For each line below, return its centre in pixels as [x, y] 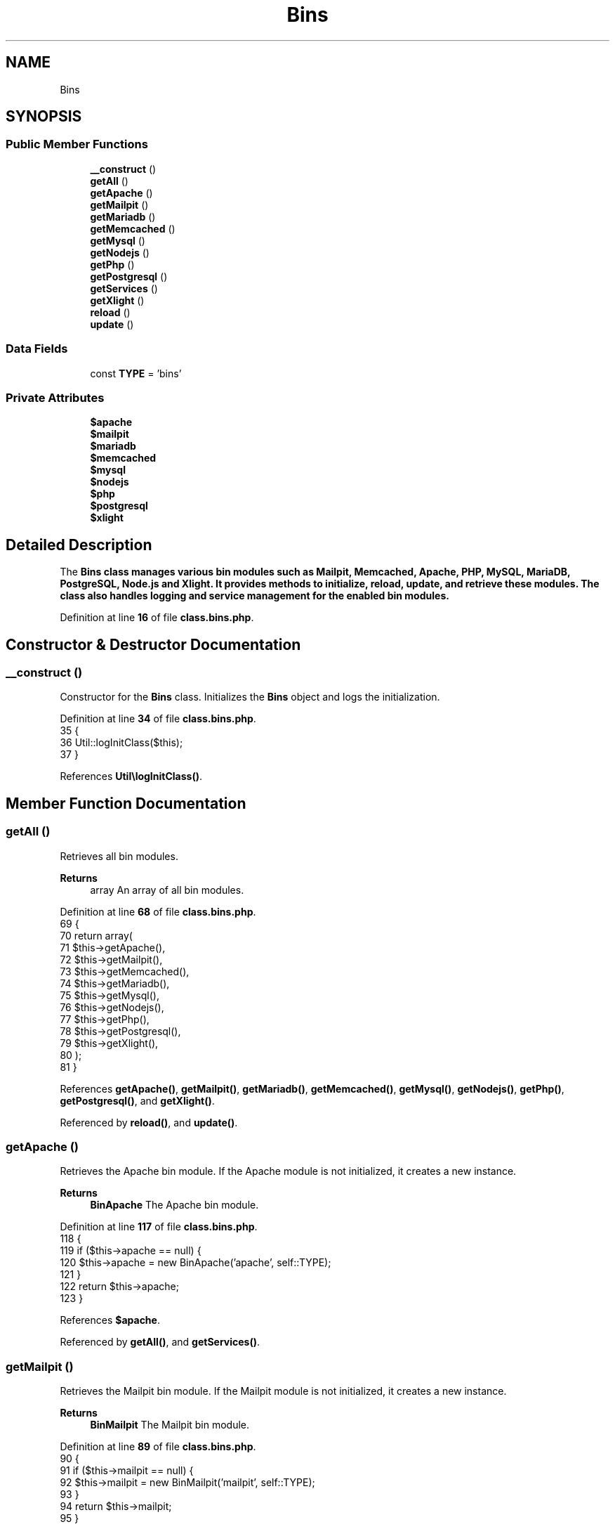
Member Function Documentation [126, 803]
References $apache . [110, 1320]
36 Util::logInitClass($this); [121, 743]
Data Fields [37, 349]
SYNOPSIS [44, 117]
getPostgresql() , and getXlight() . [137, 1100]
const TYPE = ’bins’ [136, 373]
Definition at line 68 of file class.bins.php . [158, 911]
